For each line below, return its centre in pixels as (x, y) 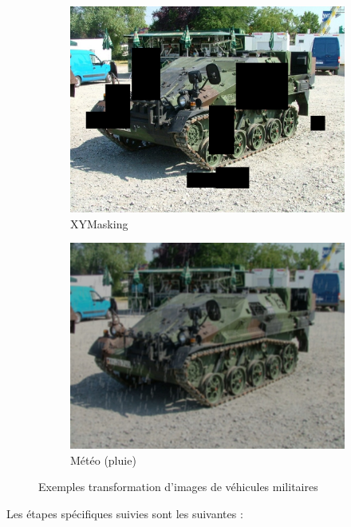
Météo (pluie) (103, 460)
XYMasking (99, 223)
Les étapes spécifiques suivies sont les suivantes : (125, 513)
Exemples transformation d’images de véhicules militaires (178, 487)
